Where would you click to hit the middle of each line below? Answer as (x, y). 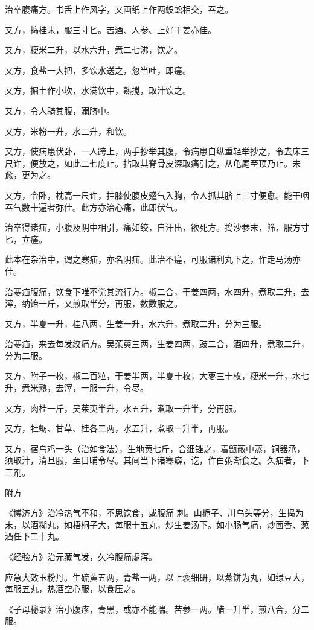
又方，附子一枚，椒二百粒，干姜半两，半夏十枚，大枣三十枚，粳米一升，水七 (157, 376)
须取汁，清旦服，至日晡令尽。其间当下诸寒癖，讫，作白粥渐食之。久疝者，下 (157, 460)
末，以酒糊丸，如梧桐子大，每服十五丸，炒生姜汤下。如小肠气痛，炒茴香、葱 (157, 524)
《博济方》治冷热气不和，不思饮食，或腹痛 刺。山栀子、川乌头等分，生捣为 (154, 513)
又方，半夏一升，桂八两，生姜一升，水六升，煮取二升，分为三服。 (136, 323)
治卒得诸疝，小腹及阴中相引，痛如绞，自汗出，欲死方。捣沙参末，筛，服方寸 (157, 227)
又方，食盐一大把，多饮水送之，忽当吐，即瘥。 (98, 70)
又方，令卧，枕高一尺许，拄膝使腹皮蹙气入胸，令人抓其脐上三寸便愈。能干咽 (157, 195)
